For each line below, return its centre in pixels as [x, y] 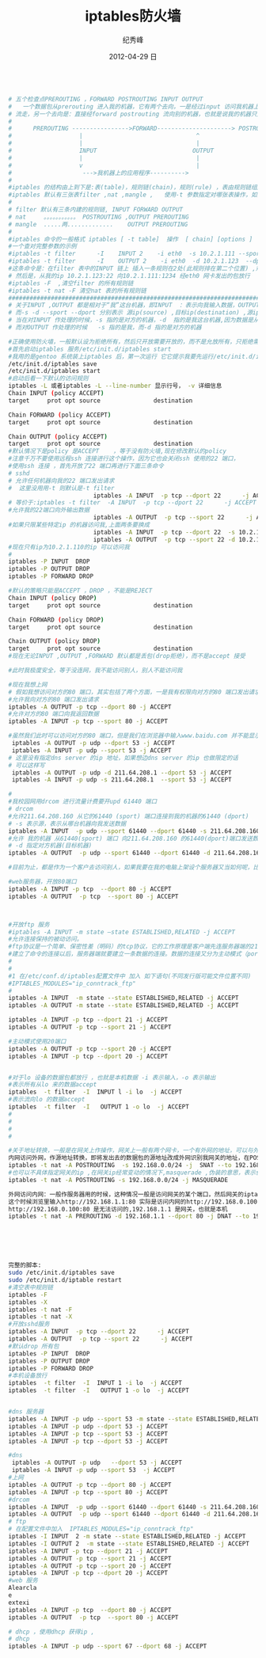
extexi [19, 1603]
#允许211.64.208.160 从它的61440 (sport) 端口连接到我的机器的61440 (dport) [129, 816]
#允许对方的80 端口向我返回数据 [54, 714]
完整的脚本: [25, 1265]
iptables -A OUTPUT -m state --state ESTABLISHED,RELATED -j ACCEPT [123, 1006]
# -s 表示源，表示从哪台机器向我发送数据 [67, 823]
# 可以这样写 [27, 765]
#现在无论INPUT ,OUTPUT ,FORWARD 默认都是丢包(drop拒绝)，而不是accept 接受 [127, 656]
